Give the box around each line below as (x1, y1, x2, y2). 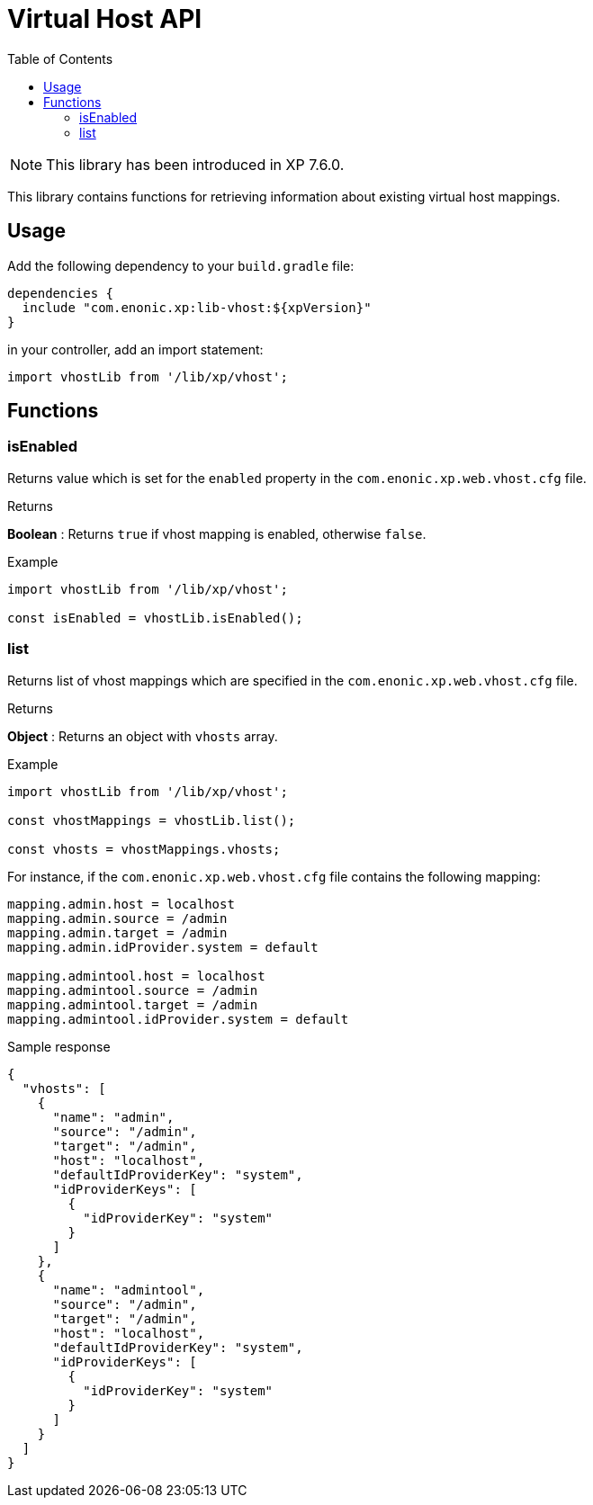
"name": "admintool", (52, 1282, 205, 1297)
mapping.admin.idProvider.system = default (7, 939, 319, 954)
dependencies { (7, 285, 114, 300)
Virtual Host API (7, 4, 202, 34)
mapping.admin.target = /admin (7, 925, 228, 940)
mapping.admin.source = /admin (7, 910, 228, 926)
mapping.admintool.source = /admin (7, 982, 258, 998)
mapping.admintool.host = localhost (7, 968, 265, 983)
